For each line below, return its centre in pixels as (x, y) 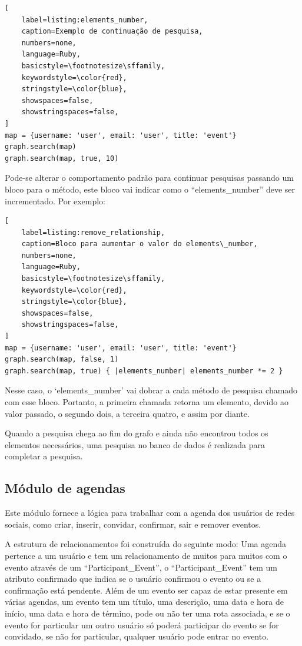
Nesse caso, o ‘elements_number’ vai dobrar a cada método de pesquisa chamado (151, 390)
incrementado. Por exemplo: (55, 201)
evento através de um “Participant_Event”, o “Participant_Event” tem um (141, 567)
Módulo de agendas (65, 488)
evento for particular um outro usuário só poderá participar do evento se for (142, 625)
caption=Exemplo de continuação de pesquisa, (112, 32)
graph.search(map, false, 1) (62, 360)
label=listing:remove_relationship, (93, 232)
